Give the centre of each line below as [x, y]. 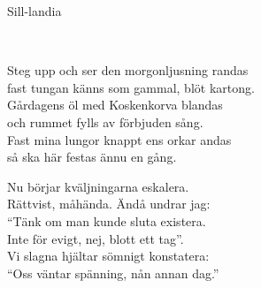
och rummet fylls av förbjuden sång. [105, 121]
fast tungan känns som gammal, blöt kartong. [131, 87]
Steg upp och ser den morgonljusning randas [128, 70]
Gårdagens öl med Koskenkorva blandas [115, 105]
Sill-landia [35, 11]
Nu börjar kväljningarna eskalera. [98, 186]
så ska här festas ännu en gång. [92, 157]
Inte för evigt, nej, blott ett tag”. [96, 238]
